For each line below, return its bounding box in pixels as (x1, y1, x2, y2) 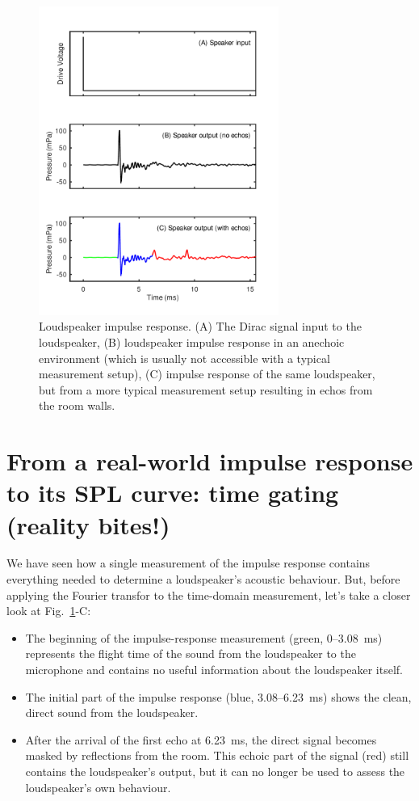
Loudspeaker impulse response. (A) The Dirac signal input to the (39, 318, 362, 335)
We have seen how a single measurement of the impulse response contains (6, 554, 371, 571)
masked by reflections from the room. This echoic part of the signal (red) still (25, 747, 409, 764)
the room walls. (39, 397, 115, 414)
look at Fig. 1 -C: (6, 602, 91, 619)
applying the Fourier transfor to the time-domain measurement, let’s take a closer (6, 586, 411, 603)
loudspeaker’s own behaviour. (25, 778, 171, 795)
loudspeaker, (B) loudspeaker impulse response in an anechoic (39, 333, 345, 350)
